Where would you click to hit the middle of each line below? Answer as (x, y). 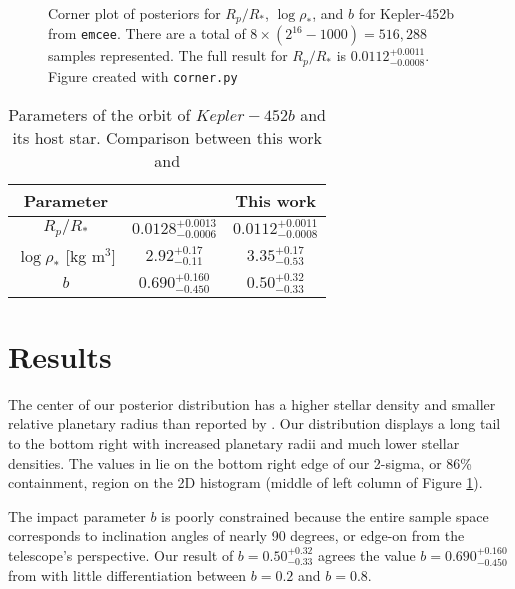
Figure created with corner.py (143, 75)
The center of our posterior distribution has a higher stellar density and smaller (252, 403)
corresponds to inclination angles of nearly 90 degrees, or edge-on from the (236, 535)
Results (60, 355)
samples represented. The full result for (168, 55)
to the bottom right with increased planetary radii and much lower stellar (234, 442)
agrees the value (366, 554)
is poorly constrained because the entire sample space (325, 515)
